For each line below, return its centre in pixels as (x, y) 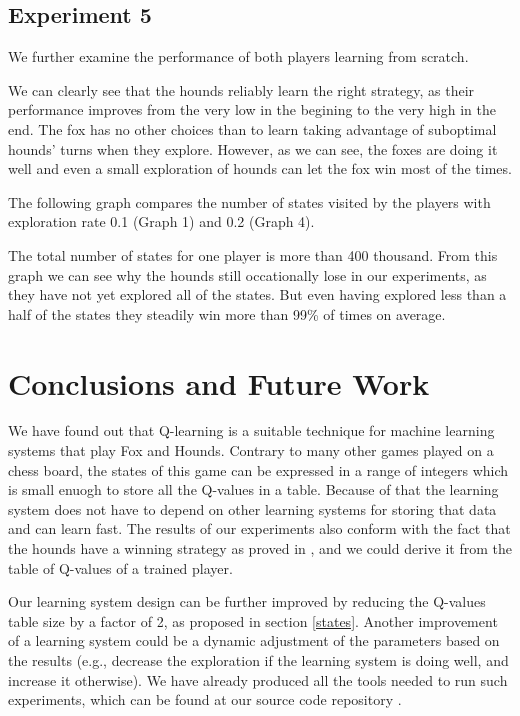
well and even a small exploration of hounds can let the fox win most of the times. (260, 168)
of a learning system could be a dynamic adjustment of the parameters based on (254, 640)
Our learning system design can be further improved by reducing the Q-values (247, 601)
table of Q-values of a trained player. (120, 567)
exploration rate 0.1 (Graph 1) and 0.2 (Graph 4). (161, 221)
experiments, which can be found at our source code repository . (205, 699)
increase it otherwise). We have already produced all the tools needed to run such (258, 679)
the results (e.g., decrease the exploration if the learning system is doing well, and (258, 659)
